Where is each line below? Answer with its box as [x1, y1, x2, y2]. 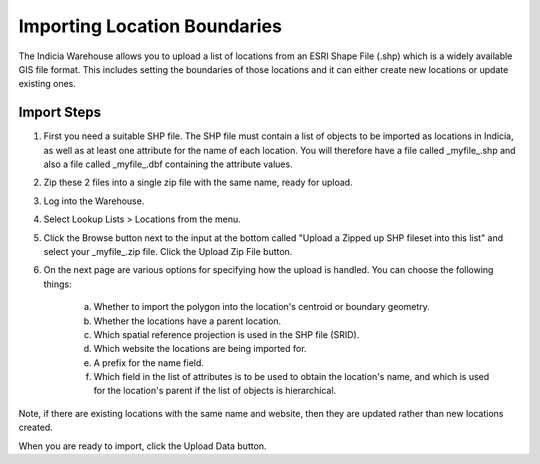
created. [18, 421, 54, 434]
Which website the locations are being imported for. [93, 343, 307, 355]
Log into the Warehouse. [43, 195, 145, 207]
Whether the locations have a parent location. [93, 315, 282, 327]
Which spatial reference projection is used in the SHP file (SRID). [93, 328, 360, 340]
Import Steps [18, 104, 102, 121]
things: [43, 278, 72, 290]
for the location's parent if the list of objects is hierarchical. [93, 385, 337, 397]
